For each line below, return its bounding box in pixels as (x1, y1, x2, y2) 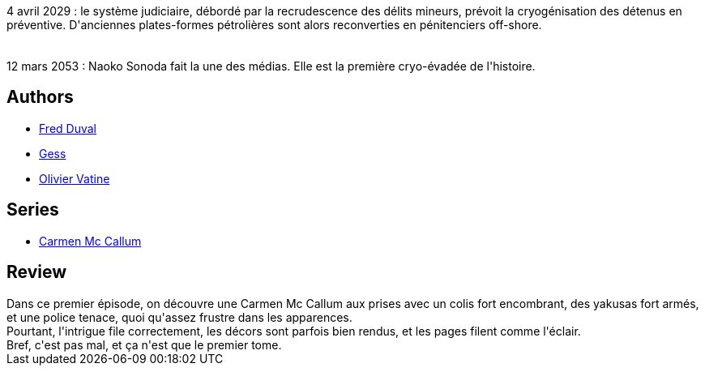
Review (6, 262, 67, 283)
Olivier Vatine (39, 171, 110, 186)
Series (6, 199, 59, 220)
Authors (6, 87, 74, 108)
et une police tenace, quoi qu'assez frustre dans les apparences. (6, 310, 352, 324)
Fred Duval (39, 121, 96, 135)
